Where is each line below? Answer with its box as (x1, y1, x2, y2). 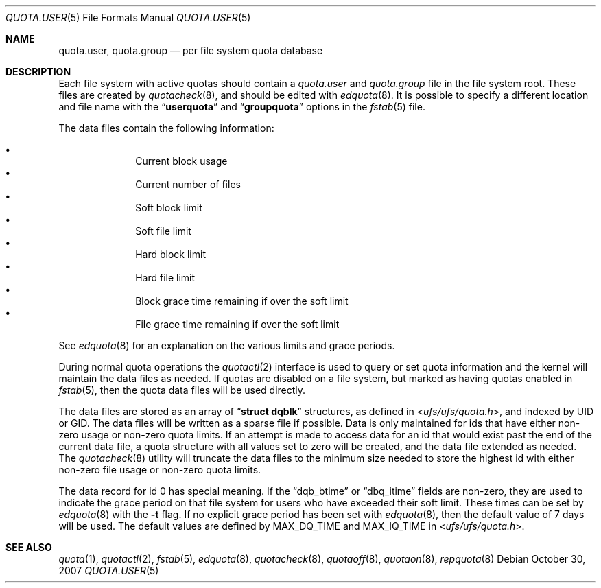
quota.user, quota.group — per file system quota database (58, 45, 323, 56)
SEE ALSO (5, 541, 52, 553)
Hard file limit (135, 272, 196, 283)
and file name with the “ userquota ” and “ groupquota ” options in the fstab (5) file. (58, 101, 425, 113)
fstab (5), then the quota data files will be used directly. (58, 384, 306, 396)
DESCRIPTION (5, 66, 71, 78)
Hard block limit (135, 248, 206, 260)
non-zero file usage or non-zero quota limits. (58, 464, 261, 475)
